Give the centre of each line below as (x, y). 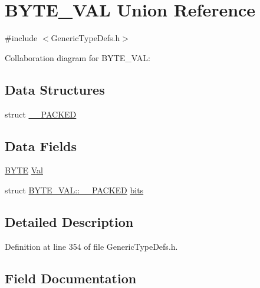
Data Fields (41, 145)
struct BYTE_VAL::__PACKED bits (74, 190)
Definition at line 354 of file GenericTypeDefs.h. (91, 246)
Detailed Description (69, 221)
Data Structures (55, 89)
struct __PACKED (41, 114)
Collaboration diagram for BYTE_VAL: (78, 57)
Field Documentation (71, 278)
